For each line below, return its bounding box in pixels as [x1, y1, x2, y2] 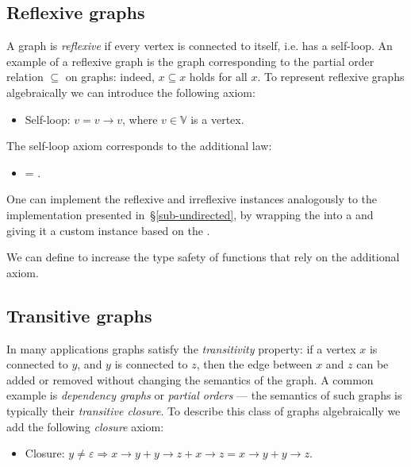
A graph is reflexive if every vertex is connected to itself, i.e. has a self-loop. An [6, 37, 393, 54]
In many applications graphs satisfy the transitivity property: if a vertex [6, 340, 356, 357]
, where [122, 110, 158, 127]
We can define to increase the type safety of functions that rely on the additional [6, 249, 400, 265]
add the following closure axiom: [6, 418, 164, 434]
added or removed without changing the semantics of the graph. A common [6, 371, 374, 388]
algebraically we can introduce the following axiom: [6, 83, 255, 100]
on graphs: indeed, [65, 68, 155, 85]
